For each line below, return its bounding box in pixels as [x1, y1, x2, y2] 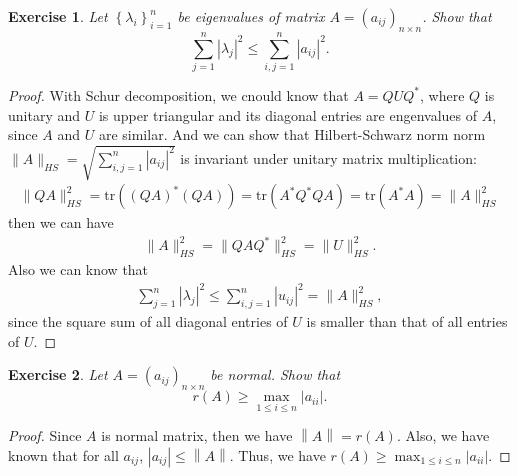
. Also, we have [396, 425, 490, 446]
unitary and [8, 104, 81, 125]
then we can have [8, 212, 114, 233]
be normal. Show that [210, 364, 341, 385]
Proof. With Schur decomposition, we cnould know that [8, 84, 349, 105]
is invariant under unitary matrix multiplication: [180, 147, 477, 168]
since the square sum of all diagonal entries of [8, 311, 288, 332]
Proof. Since [8, 425, 82, 446]
